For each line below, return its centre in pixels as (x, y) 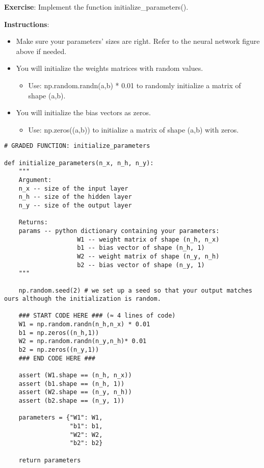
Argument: (35, 180)
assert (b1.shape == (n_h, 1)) (72, 384)
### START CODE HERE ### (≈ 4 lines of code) (97, 316)
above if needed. (41, 51)
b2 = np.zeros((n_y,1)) (59, 350)
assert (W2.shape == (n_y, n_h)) (75, 392)
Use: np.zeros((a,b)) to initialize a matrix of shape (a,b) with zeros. (134, 129)
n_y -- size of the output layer (75, 205)
